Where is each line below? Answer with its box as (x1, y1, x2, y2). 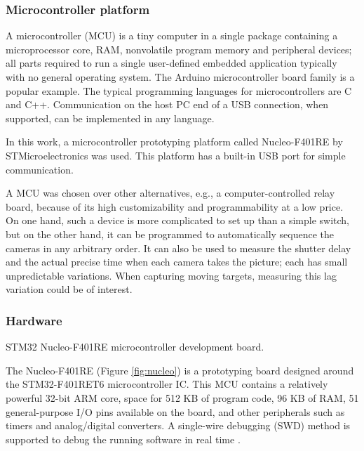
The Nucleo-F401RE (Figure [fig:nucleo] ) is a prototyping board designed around (6, 362, 354, 377)
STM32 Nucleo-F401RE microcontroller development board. (6, 339, 264, 354)
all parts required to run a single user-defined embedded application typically (6, 55, 337, 70)
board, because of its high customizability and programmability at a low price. (6, 199, 344, 214)
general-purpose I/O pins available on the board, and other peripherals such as (6, 404, 345, 419)
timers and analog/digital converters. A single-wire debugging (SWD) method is (6, 418, 351, 433)
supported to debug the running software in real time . (6, 431, 241, 446)
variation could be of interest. (6, 282, 133, 296)
